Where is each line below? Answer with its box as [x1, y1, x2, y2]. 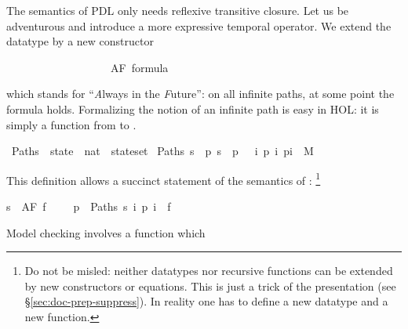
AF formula [110, 59, 169, 75]
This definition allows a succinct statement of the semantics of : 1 [6, 169, 321, 188]
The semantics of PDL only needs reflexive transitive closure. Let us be [6, 2, 349, 18]
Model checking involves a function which [6, 224, 206, 240]
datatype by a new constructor [6, 33, 154, 49]
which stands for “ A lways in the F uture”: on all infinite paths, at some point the [6, 85, 395, 102]
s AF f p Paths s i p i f [6, 198, 171, 214]
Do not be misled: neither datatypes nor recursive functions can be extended [24, 262, 393, 279]
